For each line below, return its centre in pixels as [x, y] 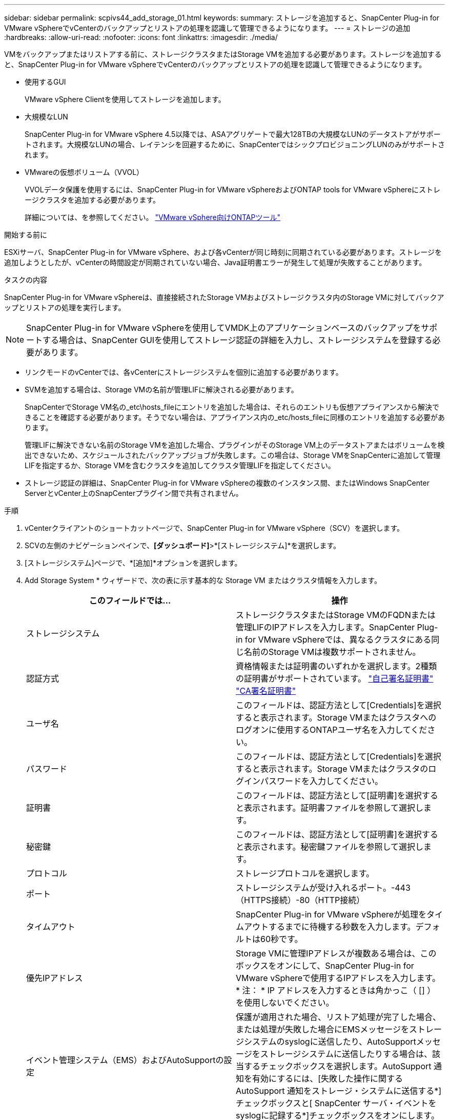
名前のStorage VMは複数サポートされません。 [332, 652]
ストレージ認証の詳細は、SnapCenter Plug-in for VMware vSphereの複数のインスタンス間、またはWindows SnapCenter [227, 483]
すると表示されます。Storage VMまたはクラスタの [332, 769]
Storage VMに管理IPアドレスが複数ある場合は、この [336, 953]
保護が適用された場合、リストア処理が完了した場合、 [339, 1017]
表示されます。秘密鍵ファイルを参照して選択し [334, 847]
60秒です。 [282, 939]
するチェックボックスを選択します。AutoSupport [338, 1066]
